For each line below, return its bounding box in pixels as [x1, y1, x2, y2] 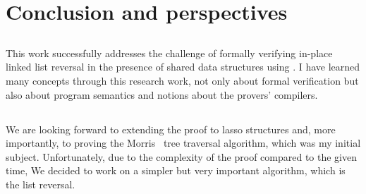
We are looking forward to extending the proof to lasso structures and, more [6, 121, 336, 136]
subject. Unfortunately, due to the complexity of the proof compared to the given [6, 149, 358, 164]
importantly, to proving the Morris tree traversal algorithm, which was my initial [6, 135, 361, 150]
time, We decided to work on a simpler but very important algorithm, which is [6, 163, 346, 178]
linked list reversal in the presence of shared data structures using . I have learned [6, 59, 360, 74]
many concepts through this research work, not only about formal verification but [6, 73, 359, 87]
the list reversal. [6, 176, 75, 191]
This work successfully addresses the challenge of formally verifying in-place [6, 45, 333, 60]
